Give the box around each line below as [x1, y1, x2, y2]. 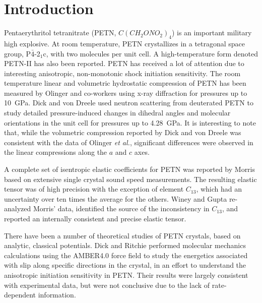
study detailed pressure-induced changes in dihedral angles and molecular [4, 107, 231, 118]
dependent [4, 289, 36, 300]
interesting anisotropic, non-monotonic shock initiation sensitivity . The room [4, 68, 241, 78]
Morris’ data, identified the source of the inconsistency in [33, 203, 210, 214]
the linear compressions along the [4, 147, 107, 157]
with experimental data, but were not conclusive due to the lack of [4, 279, 210, 290]
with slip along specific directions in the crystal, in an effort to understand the [4, 260, 246, 270]
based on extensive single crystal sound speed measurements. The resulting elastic [4, 173, 257, 184]
